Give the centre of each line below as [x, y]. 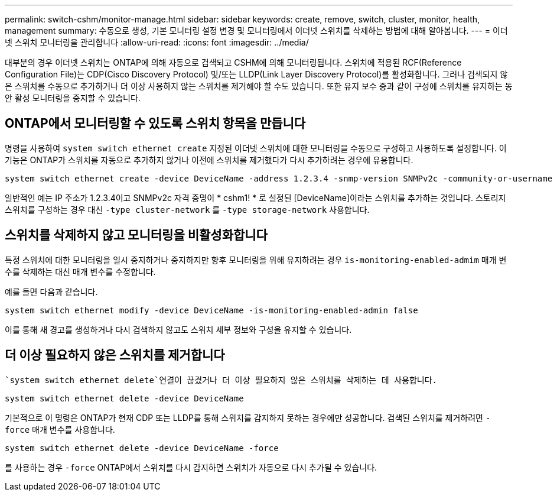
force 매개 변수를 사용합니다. [60, 429]
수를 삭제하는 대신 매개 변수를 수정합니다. [80, 271]
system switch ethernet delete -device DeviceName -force [142, 448]
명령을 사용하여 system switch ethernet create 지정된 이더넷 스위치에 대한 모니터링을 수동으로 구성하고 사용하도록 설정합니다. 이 [256, 148]
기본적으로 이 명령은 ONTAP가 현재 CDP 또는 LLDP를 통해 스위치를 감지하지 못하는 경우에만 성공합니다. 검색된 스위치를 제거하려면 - [248, 417]
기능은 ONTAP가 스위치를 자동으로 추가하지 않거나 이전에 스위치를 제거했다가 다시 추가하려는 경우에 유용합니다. [209, 160]
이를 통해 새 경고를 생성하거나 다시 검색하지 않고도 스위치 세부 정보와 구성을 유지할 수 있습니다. [178, 329]
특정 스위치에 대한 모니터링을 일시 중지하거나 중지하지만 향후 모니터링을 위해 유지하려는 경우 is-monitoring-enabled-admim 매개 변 [256, 260]
